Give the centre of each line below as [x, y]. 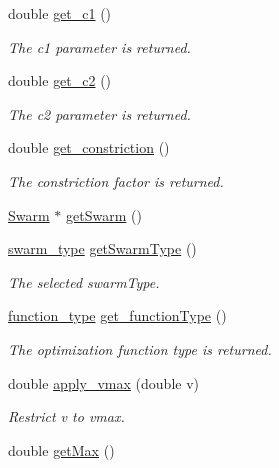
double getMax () [61, 449]
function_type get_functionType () [117, 315]
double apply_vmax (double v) [104, 382]
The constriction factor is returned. [116, 180]
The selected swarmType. [84, 281]
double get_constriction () [89, 147]
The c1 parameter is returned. [99, 46]
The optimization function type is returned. [140, 348]
